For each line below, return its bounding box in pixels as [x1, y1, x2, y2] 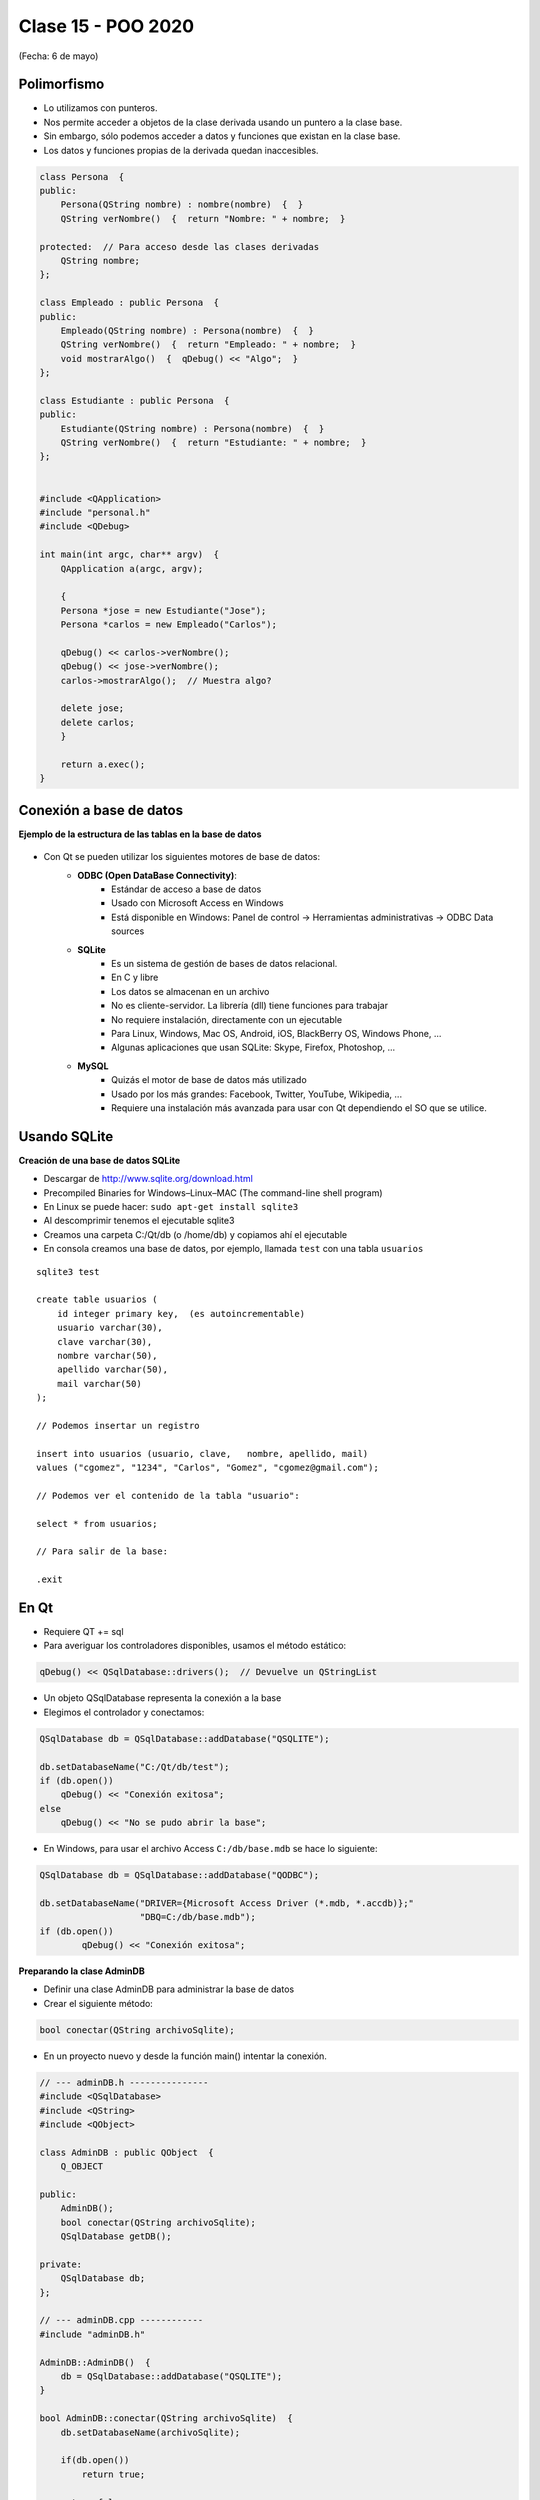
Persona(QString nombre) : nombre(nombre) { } [60, 199, 304, 210]
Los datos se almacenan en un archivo [111, 985, 270, 997]
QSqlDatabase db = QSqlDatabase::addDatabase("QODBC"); [39, 1870, 320, 1881]
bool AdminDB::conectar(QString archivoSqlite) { [39, 2413, 294, 2424]
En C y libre [111, 971, 159, 984]
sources [111, 925, 145, 937]
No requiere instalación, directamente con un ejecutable [111, 1013, 343, 1025]
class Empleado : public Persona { [39, 297, 220, 309]
